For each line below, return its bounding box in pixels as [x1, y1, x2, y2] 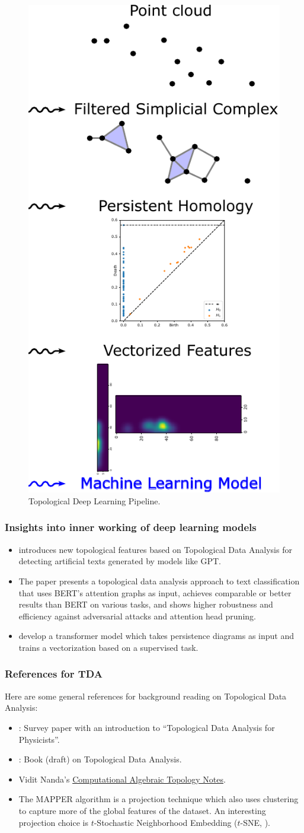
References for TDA [5, 666, 103, 681]
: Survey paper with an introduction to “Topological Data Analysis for [18, 721, 275, 733]
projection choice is [18, 816, 88, 828]
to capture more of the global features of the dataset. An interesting [18, 804, 266, 816]
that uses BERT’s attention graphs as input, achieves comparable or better [18, 586, 292, 599]
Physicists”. [18, 733, 60, 745]
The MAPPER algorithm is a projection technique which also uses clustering [18, 793, 299, 805]
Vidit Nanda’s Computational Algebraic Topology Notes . [18, 772, 226, 785]
